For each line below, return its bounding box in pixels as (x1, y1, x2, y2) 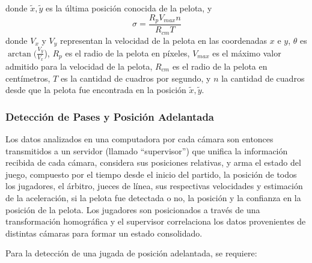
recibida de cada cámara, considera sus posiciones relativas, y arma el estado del (5, 156, 301, 169)
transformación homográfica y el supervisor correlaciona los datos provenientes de (5, 215, 306, 228)
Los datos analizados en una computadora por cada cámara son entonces (5, 132, 274, 145)
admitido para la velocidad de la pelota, (5, 59, 153, 72)
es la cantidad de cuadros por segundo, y (60, 71, 211, 84)
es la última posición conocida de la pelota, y (46, 2, 212, 14)
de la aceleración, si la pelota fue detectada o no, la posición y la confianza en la (5, 191, 301, 204)
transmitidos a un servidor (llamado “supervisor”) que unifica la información (5, 144, 288, 157)
